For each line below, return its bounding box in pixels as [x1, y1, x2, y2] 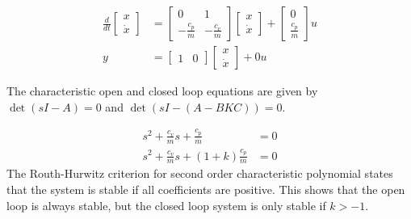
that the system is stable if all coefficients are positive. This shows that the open [6, 181, 405, 197]
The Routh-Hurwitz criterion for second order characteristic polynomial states [6, 165, 393, 182]
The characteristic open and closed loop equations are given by [6, 82, 318, 99]
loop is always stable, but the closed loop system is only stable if [6, 196, 326, 213]
